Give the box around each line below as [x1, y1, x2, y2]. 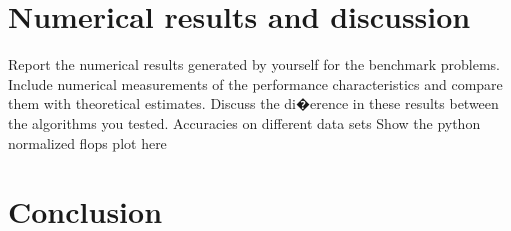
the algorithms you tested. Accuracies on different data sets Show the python [8, 112, 481, 133]
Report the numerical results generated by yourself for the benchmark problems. [8, 54, 500, 75]
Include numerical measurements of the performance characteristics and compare [8, 73, 503, 94]
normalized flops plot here [8, 132, 167, 153]
